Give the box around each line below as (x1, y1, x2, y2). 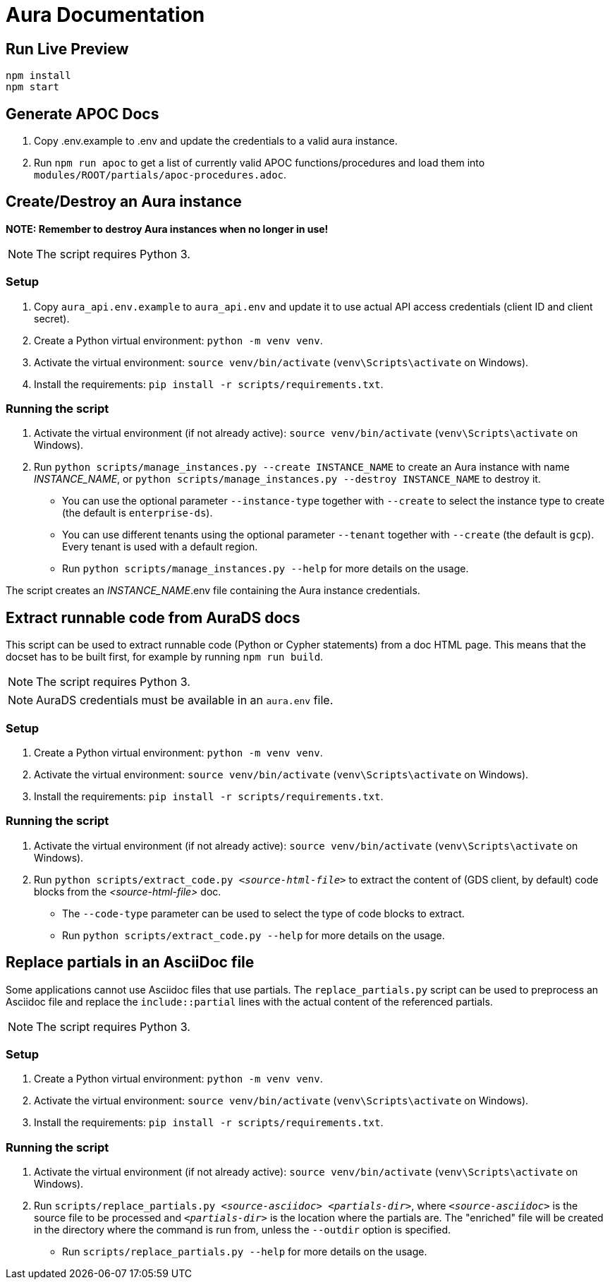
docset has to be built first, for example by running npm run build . (6, 651, 324, 663)
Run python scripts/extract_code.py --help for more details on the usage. (62, 929, 445, 941)
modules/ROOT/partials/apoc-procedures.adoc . (34, 169, 287, 181)
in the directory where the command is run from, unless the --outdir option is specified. (34, 1224, 451, 1236)
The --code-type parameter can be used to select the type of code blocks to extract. (62, 907, 465, 919)
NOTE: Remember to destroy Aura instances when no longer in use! (6, 222, 329, 235)
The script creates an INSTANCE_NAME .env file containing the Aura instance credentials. (6, 584, 420, 597)
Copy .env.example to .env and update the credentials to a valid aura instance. (34, 135, 398, 147)
